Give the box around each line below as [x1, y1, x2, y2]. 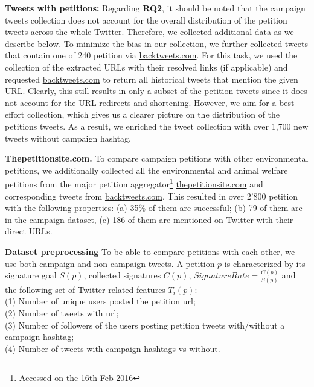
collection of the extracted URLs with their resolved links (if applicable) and [5, 60, 288, 73]
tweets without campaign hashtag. [5, 131, 131, 144]
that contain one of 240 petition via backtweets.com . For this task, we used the [5, 49, 298, 61]
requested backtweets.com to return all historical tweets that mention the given [5, 72, 298, 85]
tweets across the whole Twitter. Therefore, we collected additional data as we [5, 25, 294, 38]
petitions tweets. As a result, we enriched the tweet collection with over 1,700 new [5, 119, 309, 132]
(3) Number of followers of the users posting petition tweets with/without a [5, 318, 285, 331]
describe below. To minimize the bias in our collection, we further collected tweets [5, 37, 308, 49]
